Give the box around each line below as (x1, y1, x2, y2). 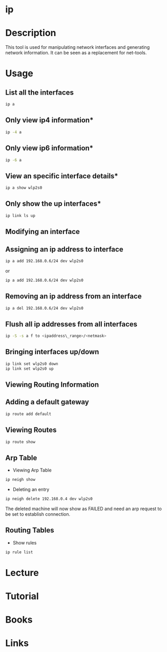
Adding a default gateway (5, 397, 89, 407)
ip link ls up (5, 213, 36, 218)
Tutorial (5, 590, 39, 602)
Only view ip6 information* (5, 144, 94, 153)
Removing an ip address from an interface (5, 292, 142, 301)
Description (5, 27, 56, 39)
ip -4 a (5, 130, 22, 135)
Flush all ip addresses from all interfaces (5, 320, 137, 329)
